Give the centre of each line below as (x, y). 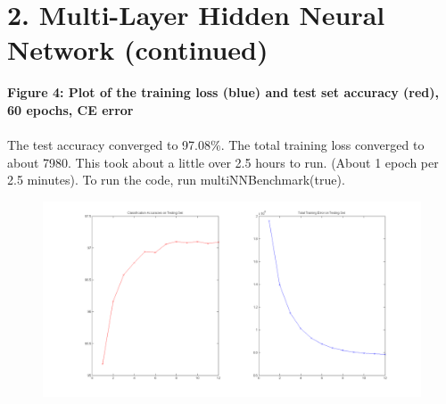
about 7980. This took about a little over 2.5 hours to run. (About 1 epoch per (223, 162)
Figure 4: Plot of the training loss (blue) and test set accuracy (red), (223, 92)
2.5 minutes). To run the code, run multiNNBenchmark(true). (176, 180)
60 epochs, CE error (70, 109)
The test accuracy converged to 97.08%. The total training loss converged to (216, 145)
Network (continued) (138, 49)
